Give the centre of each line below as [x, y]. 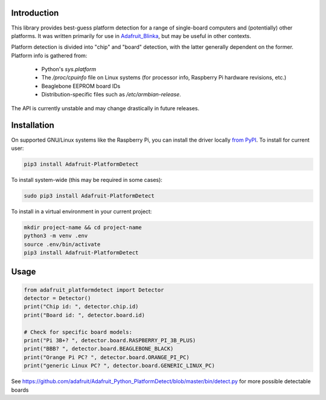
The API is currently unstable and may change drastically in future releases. [105, 108]
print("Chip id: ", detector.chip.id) [81, 307]
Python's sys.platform [69, 69]
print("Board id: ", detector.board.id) [84, 315]
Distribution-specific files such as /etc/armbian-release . [111, 95]
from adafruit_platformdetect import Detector [94, 290]
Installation [33, 126]
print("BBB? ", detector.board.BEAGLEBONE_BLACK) [99, 349]
